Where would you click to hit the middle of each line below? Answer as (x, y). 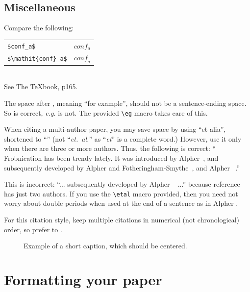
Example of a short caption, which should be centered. (105, 246)
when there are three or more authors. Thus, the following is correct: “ (110, 148)
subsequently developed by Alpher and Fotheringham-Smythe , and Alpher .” (122, 167)
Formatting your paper (83, 279)
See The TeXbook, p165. (41, 86)
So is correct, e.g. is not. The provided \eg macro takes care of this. (106, 112)
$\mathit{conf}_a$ (37, 59)
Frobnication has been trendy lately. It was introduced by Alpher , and (111, 158)
